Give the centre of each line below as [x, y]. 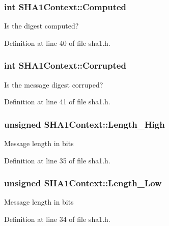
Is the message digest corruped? [54, 84]
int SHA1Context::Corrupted [65, 65]
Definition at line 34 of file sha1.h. [57, 219]
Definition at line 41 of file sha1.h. [57, 102]
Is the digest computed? [41, 26]
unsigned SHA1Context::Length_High [84, 124]
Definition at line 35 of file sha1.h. [57, 160]
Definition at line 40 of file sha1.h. [57, 43]
